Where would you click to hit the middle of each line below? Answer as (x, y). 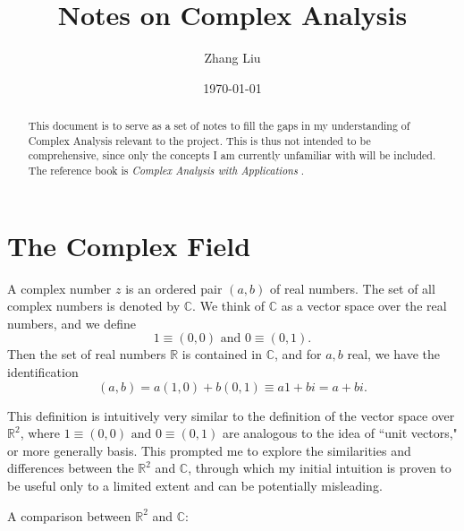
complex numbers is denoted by (94, 306)
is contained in (222, 354)
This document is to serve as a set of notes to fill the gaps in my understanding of (219, 126)
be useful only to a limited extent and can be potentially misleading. (195, 486)
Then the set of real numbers (87, 354)
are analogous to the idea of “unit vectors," (340, 433)
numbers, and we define (72, 323)
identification (43, 372)
